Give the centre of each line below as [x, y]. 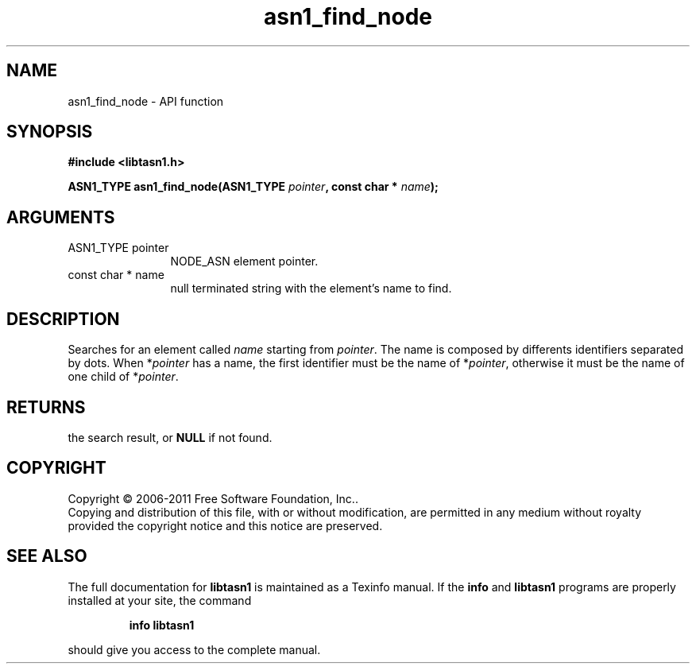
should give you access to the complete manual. [194, 649]
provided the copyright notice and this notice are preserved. [225, 525]
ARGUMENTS [61, 217]
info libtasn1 [162, 625]
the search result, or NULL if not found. [170, 437]
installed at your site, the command [160, 600]
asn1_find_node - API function [146, 101]
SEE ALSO [47, 556]
